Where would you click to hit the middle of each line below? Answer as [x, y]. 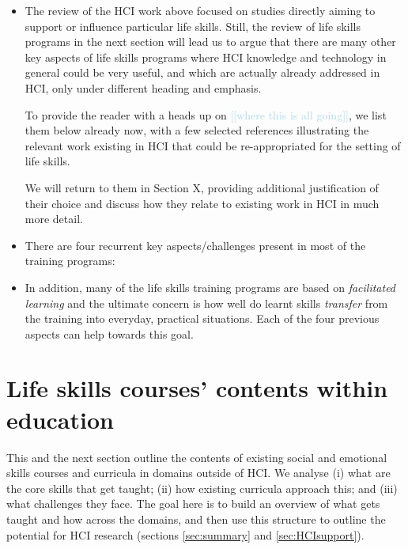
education [60, 419]
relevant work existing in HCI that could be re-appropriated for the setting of [213, 145]
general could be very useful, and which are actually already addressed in [202, 72]
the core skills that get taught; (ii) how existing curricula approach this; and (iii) [202, 488]
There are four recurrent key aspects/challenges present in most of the [195, 245]
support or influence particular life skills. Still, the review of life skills [193, 26]
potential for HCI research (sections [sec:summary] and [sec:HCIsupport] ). [185, 534]
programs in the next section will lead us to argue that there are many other [210, 42]
